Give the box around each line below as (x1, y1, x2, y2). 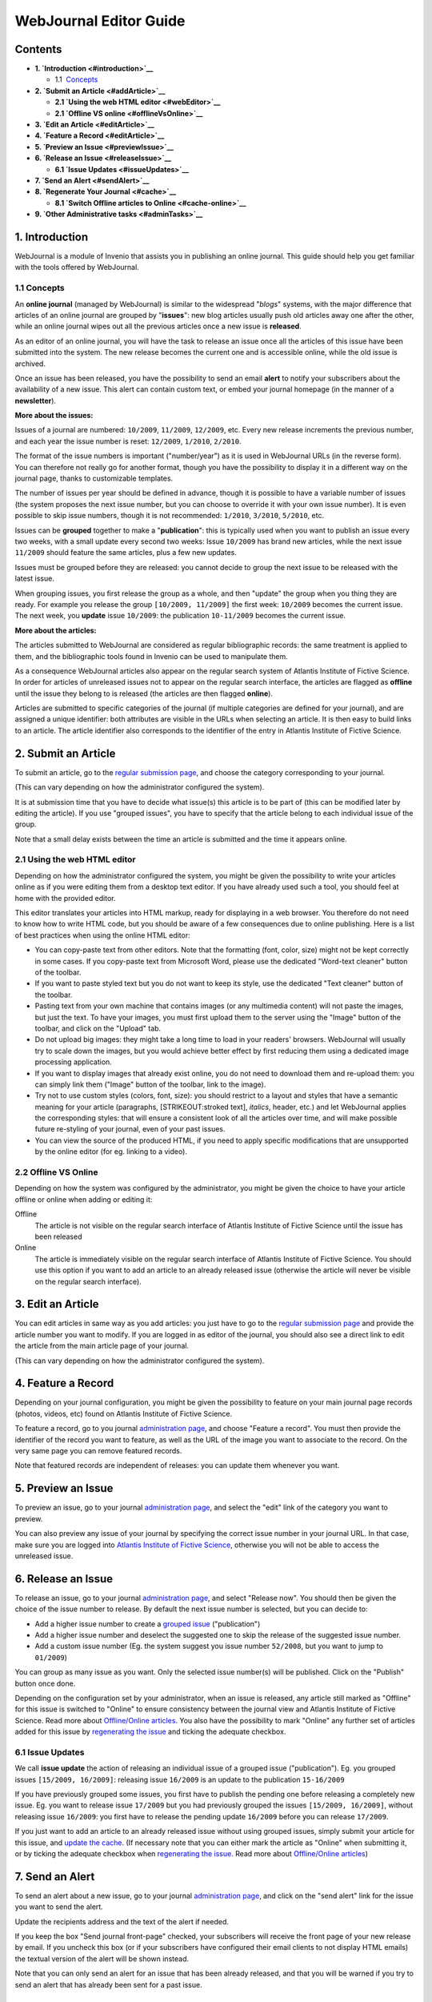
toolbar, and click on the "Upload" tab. (34, 1023, 162, 1033)
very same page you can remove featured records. (14, 1446, 182, 1456)
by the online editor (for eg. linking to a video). (34, 1147, 188, 1156)
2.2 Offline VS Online (14, 1167, 98, 1177)
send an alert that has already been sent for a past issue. (14, 1980, 203, 1989)
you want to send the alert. (14, 1902, 103, 1912)
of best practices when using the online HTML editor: (14, 930, 191, 940)
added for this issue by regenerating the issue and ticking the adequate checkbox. (14, 1727, 286, 1737)
